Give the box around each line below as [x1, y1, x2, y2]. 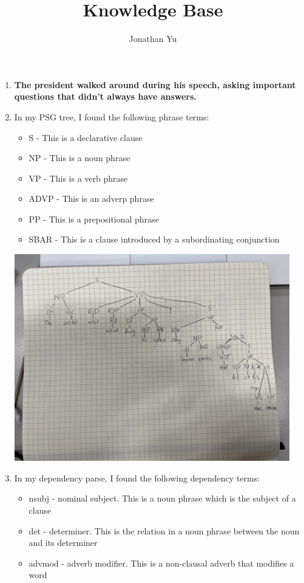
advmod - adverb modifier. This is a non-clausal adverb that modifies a [29, 556, 294, 569]
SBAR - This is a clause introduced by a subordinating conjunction [29, 233, 280, 246]
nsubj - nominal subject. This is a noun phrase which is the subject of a [29, 492, 296, 505]
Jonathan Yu [129, 32, 177, 45]
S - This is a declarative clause [29, 131, 143, 143]
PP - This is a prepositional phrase [29, 212, 159, 225]
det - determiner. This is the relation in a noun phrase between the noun [29, 524, 300, 537]
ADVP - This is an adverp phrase [29, 192, 154, 205]
